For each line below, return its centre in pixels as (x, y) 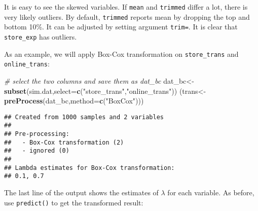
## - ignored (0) (37, 151)
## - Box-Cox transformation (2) (64, 142)
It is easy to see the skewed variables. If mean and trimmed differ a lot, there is (126, 7)
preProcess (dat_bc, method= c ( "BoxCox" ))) (74, 101)
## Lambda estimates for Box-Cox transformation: (89, 168)
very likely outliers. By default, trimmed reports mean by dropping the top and (127, 16)
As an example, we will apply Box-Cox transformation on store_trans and (121, 54)
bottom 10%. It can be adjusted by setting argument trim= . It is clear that (121, 27)
